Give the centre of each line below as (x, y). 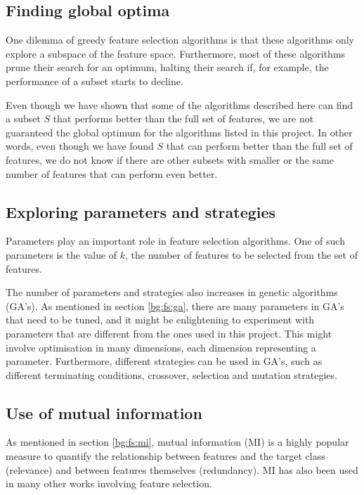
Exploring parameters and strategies (141, 211)
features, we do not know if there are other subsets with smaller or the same (170, 159)
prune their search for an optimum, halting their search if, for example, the (167, 67)
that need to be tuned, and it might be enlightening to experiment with (160, 320)
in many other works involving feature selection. (109, 483)
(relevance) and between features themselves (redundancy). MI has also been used (182, 469)
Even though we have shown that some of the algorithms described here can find (180, 104)
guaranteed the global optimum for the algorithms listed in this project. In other (179, 132)
